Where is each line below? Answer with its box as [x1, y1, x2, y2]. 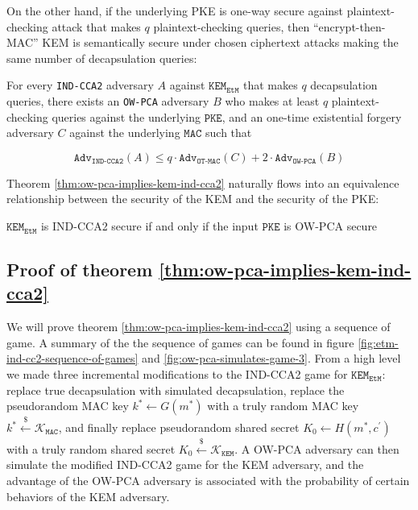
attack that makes [52, 18, 141, 35]
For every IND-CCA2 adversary [6, 77, 154, 93]
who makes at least [225, 93, 320, 110]
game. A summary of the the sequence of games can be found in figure [6, 334, 354, 350]
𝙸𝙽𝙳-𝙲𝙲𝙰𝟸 [91, 157, 124, 166]
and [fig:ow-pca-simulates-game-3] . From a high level [142, 350, 401, 367]
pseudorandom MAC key [6, 397, 129, 414]
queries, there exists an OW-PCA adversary [6, 93, 209, 110]
